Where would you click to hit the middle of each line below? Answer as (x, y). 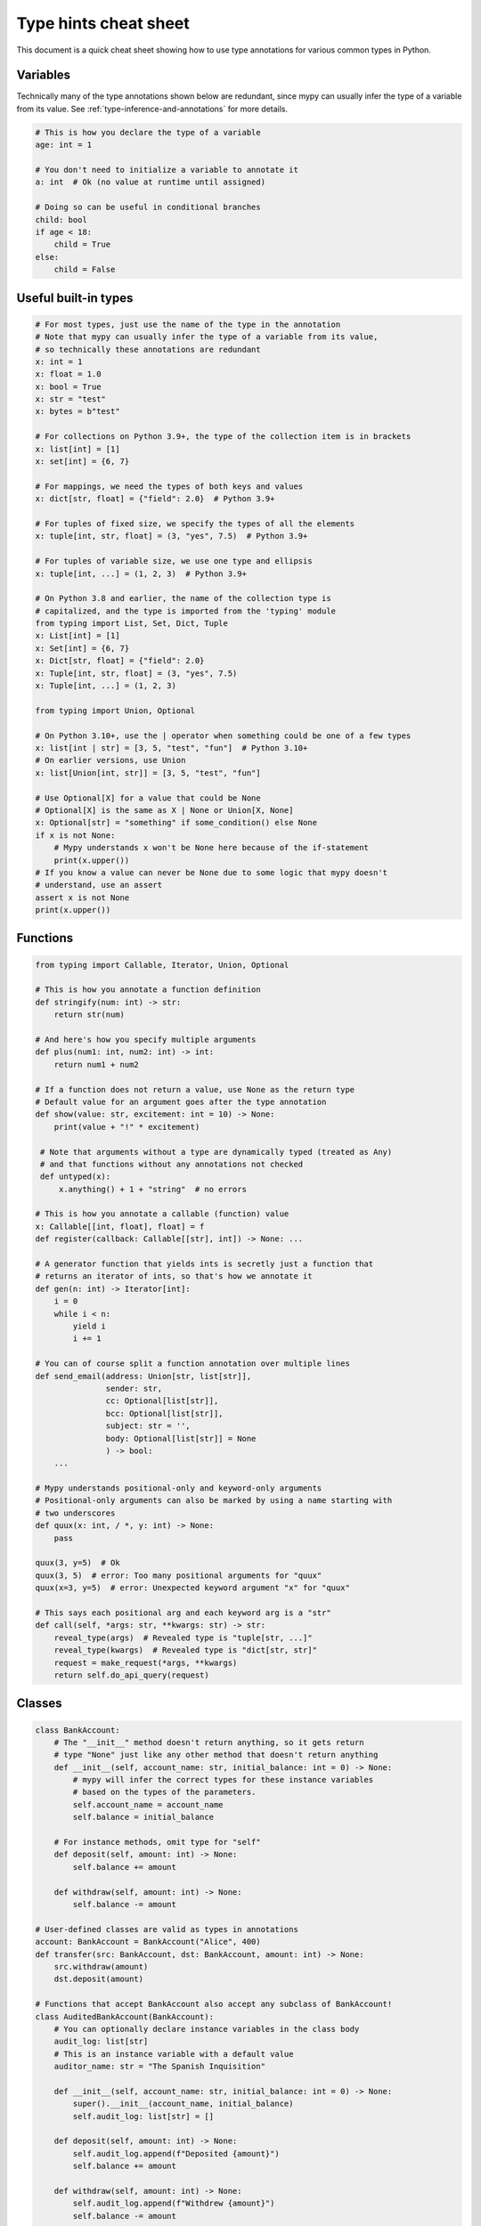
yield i (90, 1326)
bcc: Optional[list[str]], (164, 1413)
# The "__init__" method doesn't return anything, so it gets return (209, 1742)
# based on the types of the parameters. (164, 1792)
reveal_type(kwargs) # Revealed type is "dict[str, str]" (186, 1650)
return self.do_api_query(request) (131, 1675)
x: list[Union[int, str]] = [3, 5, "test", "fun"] (148, 773)
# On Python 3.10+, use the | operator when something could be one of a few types (223, 735)
